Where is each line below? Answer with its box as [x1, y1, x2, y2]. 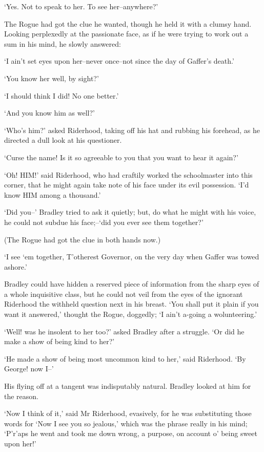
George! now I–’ [4, 363, 54, 374]
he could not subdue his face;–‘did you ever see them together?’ [4, 216, 204, 227]
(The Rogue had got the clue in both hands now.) [4, 234, 161, 244]
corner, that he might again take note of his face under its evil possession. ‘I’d [4, 179, 249, 190]
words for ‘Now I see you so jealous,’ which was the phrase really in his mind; [4, 418, 248, 428]
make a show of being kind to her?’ [4, 336, 115, 347]
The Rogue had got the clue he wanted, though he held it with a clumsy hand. [4, 18, 252, 29]
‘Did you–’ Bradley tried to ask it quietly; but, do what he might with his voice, [4, 206, 256, 217]
